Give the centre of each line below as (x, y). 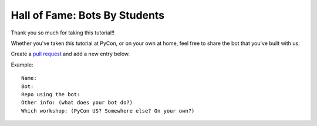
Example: (22, 65)
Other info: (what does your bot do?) (77, 103)
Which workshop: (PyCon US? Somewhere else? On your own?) (108, 111)
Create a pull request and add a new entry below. (70, 54)
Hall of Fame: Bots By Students (87, 15)
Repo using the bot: (51, 94)
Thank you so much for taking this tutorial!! (63, 33)
